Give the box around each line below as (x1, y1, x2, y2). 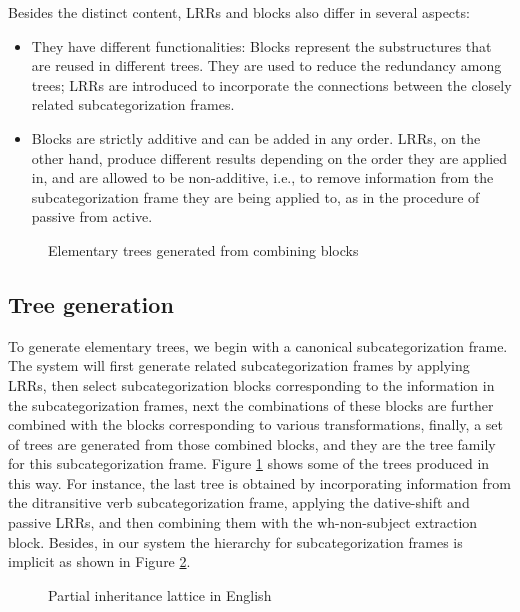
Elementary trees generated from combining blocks (48, 239, 359, 260)
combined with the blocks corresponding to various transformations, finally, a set (8, 414, 503, 435)
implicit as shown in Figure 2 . (8, 551, 191, 572)
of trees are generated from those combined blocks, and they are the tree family (8, 433, 496, 454)
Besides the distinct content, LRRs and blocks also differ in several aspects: (8, 2, 470, 22)
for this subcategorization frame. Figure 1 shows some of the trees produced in (8, 453, 490, 474)
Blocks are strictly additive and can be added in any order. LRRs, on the (31, 127, 481, 148)
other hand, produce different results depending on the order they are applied (31, 147, 508, 168)
